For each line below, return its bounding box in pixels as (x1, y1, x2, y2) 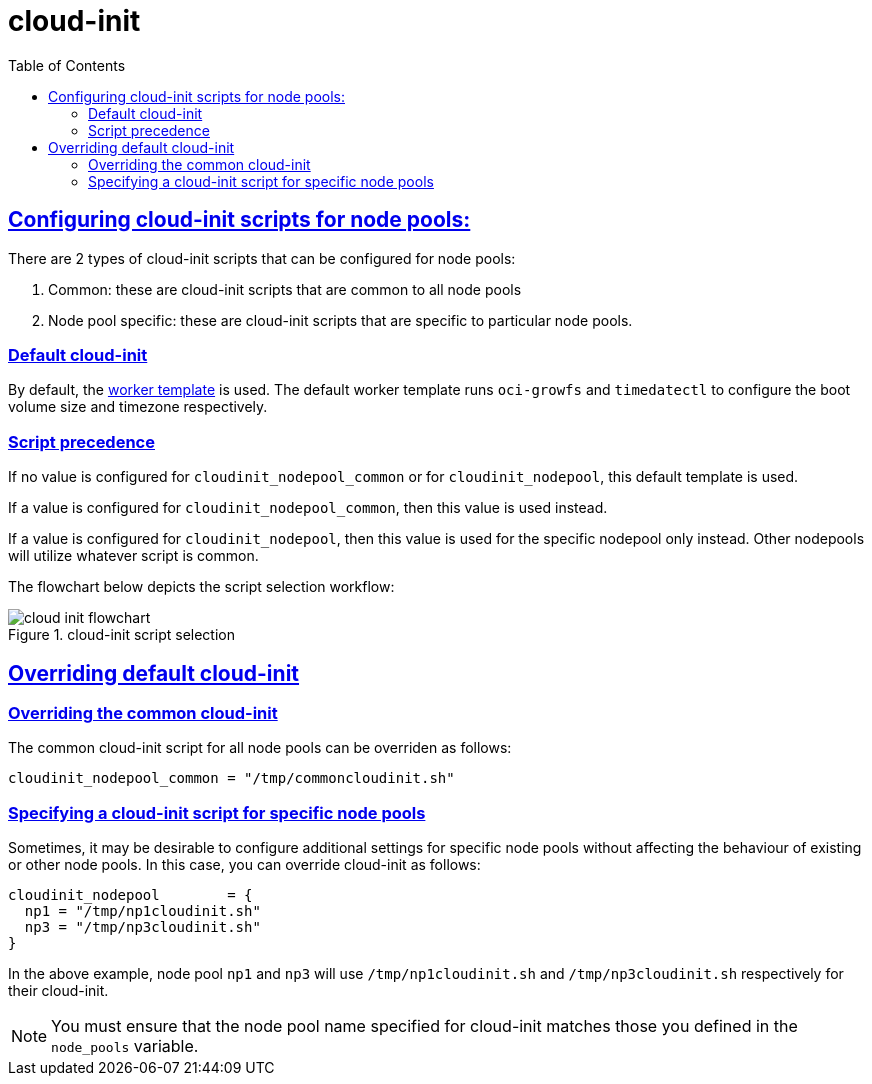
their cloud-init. (8, 982, 109, 1000)
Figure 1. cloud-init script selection (8, 626, 235, 644)
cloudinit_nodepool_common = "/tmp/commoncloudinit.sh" (8, 770, 455, 787)
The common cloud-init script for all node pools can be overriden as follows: (8, 739, 512, 757)
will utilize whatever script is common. (8, 547, 259, 565)
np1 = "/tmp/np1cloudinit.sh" (24, 903, 261, 920)
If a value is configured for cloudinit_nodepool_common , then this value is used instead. (8, 499, 608, 517)
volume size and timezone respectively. (8, 398, 268, 416)
